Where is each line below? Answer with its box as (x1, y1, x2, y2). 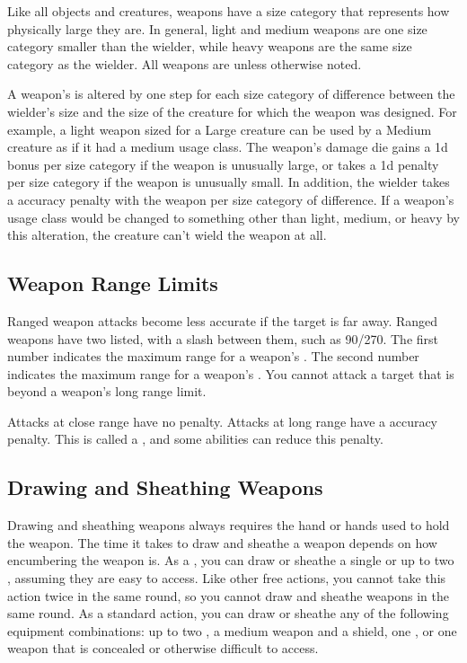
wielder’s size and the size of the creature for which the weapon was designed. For (7, 102, 457, 120)
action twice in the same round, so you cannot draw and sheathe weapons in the (7, 586, 449, 605)
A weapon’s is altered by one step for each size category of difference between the (7, 84, 455, 103)
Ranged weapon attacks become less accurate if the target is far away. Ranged (7, 311, 438, 330)
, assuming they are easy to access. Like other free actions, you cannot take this (7, 569, 446, 588)
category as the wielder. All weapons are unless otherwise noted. (7, 54, 362, 73)
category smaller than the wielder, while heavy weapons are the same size (7, 37, 412, 56)
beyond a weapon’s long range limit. (7, 382, 207, 401)
